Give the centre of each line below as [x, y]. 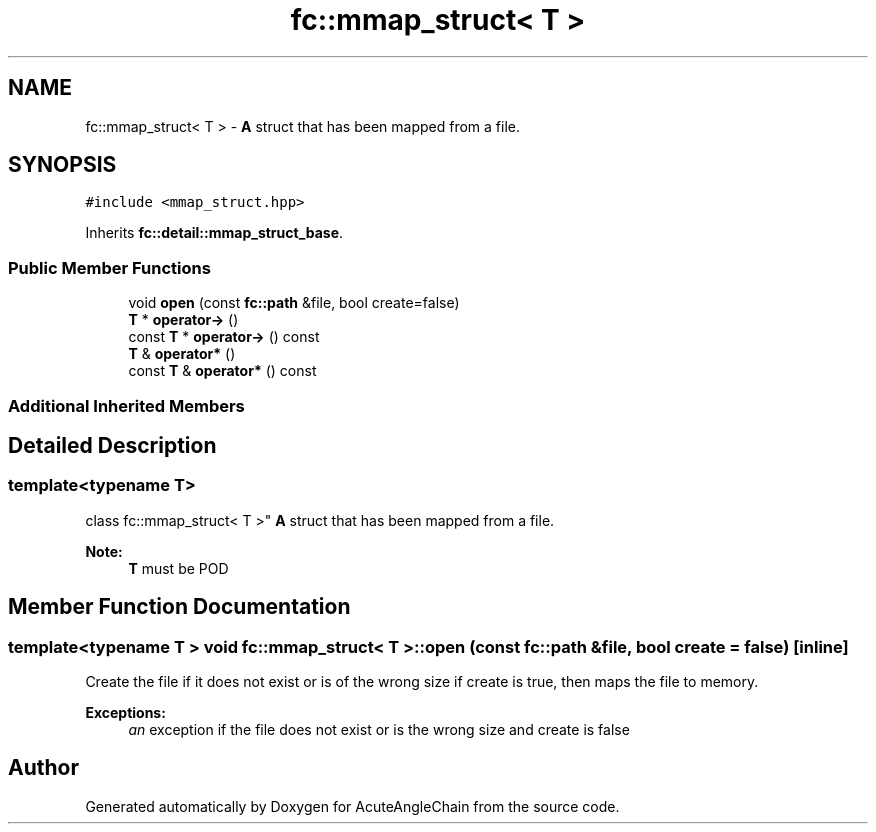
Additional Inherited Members [126, 405]
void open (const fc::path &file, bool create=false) [294, 303]
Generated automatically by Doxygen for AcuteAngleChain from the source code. [352, 806]
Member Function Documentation [179, 607]
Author [43, 768]
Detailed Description [112, 445]
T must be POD [178, 568]
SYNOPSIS [62, 165]
